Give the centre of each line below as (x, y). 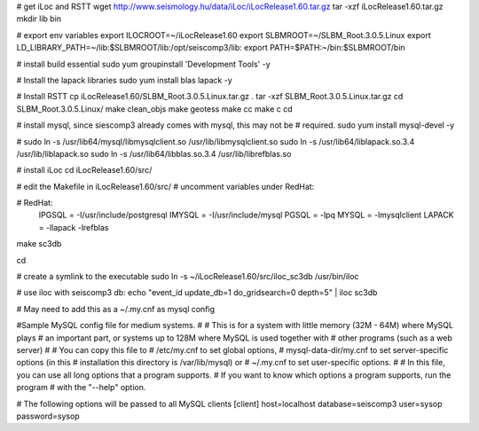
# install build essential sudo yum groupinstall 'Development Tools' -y (143, 64)
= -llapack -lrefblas (74, 227)
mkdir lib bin (39, 19)
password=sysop (48, 416)
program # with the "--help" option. (81, 388)
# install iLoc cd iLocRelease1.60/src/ (84, 170)
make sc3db (39, 244)
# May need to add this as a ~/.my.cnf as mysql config (116, 309)
